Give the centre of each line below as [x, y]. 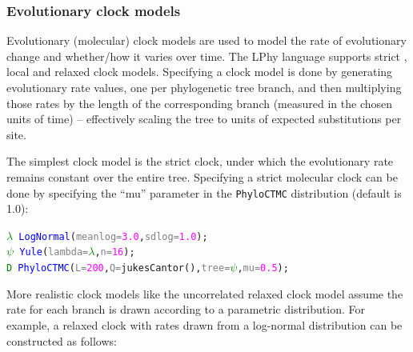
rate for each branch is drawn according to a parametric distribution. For [186, 309]
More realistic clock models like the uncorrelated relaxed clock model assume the [205, 293]
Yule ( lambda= [54, 252]
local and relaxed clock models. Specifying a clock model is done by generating [200, 72]
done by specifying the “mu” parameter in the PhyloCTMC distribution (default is [204, 192]
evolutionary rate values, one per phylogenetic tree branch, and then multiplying [204, 87]
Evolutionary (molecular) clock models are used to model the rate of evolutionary [206, 40]
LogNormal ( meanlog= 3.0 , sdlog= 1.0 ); [113, 236]
